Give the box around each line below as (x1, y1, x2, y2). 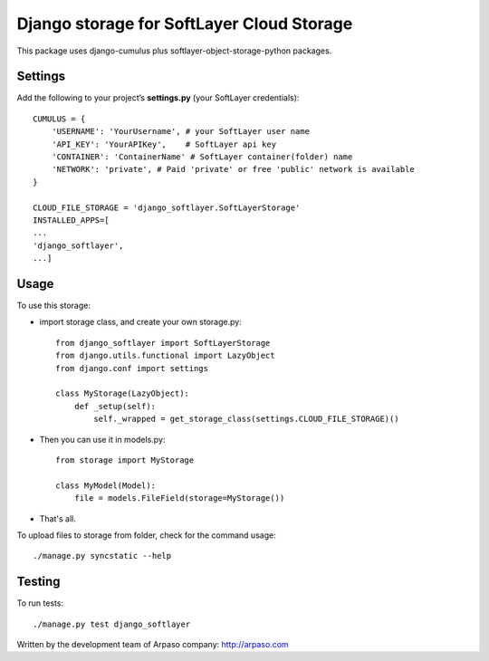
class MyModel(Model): (55, 480, 157, 491)
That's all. (39, 513, 76, 524)
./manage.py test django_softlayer (33, 618, 191, 629)
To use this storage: (16, 300, 91, 311)
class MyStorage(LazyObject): (55, 388, 190, 398)
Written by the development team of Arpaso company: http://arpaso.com (16, 638, 289, 649)
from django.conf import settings (55, 363, 208, 373)
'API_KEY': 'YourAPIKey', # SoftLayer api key (51, 139, 276, 149)
